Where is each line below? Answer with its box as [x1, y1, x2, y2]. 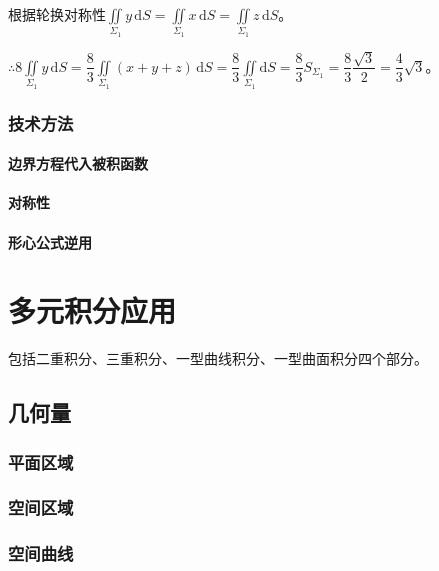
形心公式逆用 [8, 231, 92, 252]
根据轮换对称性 [8, 4, 106, 24]
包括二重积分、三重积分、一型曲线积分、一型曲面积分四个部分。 [8, 348, 428, 369]
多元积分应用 [8, 290, 177, 331]
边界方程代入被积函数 [8, 153, 148, 174]
